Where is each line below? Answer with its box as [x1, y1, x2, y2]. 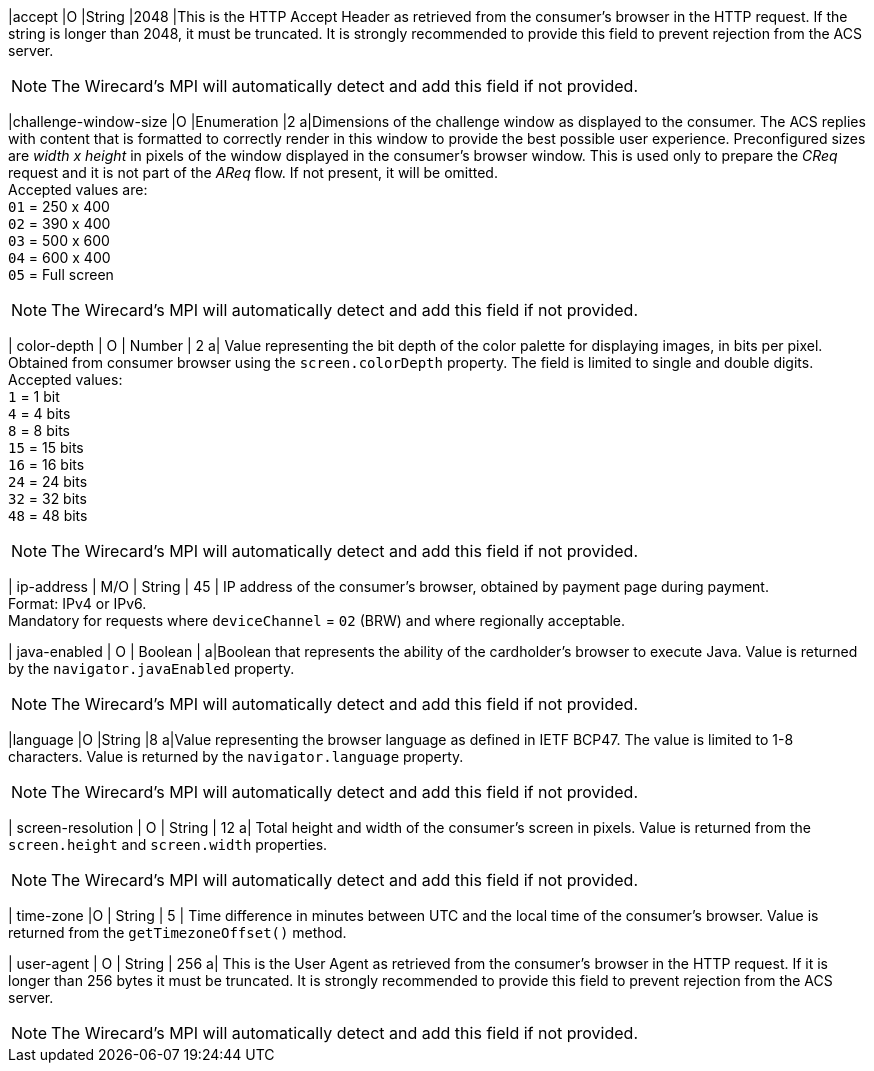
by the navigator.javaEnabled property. [8, 660, 295, 677]
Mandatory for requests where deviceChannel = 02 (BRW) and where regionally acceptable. [8, 612, 626, 629]
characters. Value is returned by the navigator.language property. [8, 748, 464, 765]
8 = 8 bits [8, 422, 70, 439]
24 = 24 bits [8, 473, 88, 490]
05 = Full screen [8, 266, 114, 283]
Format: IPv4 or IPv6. [8, 595, 147, 612]
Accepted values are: [8, 181, 148, 198]
